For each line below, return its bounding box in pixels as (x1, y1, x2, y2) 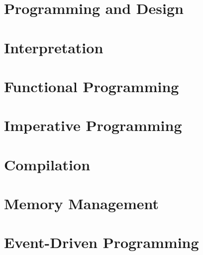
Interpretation (4, 37, 103, 57)
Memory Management (4, 193, 159, 214)
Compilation (4, 154, 91, 174)
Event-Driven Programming (4, 232, 199, 253)
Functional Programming (4, 76, 179, 96)
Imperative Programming (4, 115, 182, 135)
